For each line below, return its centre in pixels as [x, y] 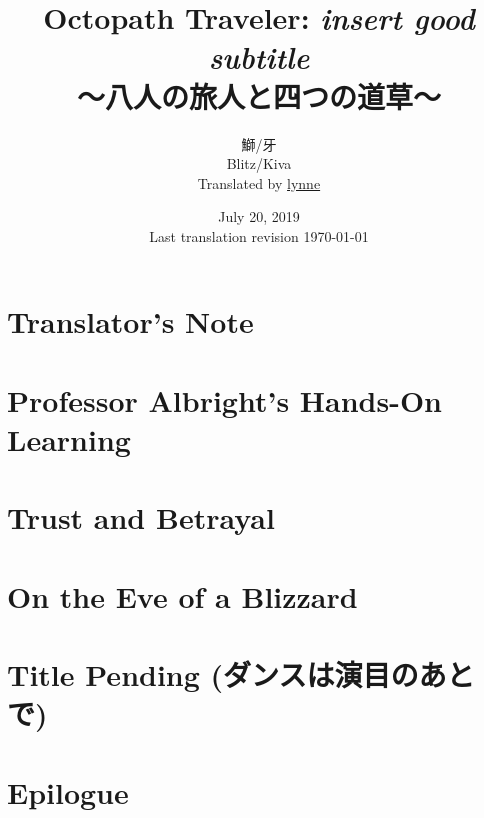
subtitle [259, 57]
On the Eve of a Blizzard [182, 595]
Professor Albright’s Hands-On [224, 399]
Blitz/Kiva [259, 163]
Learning [69, 439]
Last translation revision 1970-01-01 [259, 235]
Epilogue [68, 791]
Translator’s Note [130, 321]
